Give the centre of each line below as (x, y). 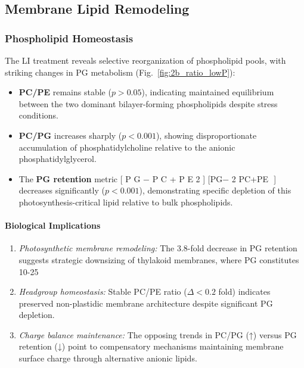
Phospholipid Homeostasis (69, 38)
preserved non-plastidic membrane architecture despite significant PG (146, 303)
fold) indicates (244, 291)
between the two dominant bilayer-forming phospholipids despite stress (148, 103)
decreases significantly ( (62, 190)
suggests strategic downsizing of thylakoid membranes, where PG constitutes (159, 259)
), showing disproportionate (206, 135)
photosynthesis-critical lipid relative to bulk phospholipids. (126, 202)
